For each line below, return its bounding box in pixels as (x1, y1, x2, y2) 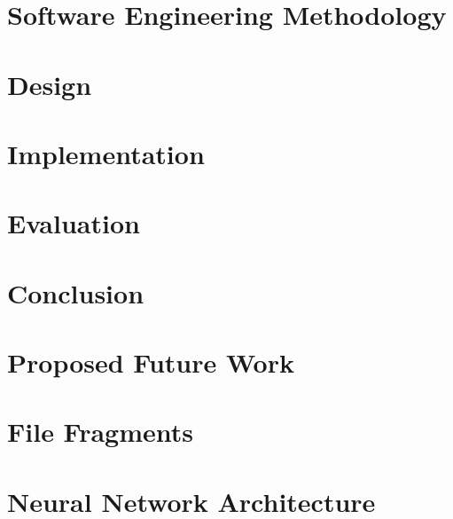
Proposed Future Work (7, 344, 294, 381)
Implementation (7, 135, 205, 171)
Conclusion (7, 274, 144, 311)
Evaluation (7, 205, 140, 241)
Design (7, 66, 92, 102)
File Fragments (7, 413, 194, 450)
